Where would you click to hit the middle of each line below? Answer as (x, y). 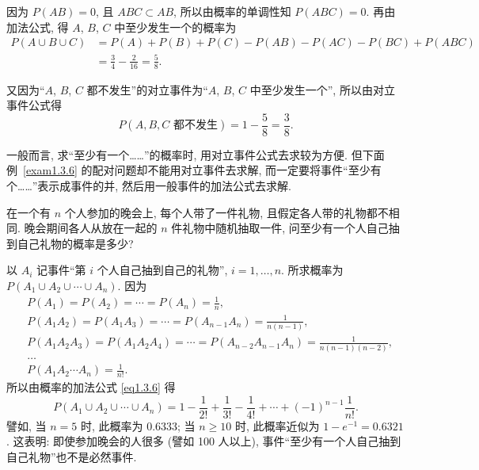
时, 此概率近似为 (278, 425)
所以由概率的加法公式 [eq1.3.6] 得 (91, 387)
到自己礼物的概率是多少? (70, 243)
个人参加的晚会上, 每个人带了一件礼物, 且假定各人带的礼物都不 (226, 212)
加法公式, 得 (38, 27)
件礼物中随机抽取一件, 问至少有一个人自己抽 (285, 228)
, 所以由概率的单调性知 (232, 11)
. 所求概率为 (312, 270)
